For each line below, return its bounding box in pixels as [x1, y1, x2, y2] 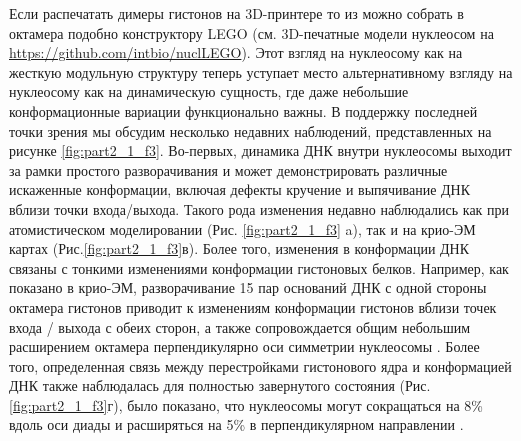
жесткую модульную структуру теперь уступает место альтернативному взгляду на [9, 61, 513, 82]
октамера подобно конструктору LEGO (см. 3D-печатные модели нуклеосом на [9, 22, 494, 43]
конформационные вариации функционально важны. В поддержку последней [9, 100, 478, 121]
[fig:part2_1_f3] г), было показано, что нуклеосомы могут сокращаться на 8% [9, 394, 483, 415]
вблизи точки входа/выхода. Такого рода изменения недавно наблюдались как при [9, 198, 510, 219]
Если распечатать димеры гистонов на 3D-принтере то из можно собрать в [9, 3, 464, 23]
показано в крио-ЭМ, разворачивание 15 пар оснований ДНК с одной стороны [9, 277, 487, 298]
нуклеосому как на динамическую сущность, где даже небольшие [9, 81, 409, 102]
